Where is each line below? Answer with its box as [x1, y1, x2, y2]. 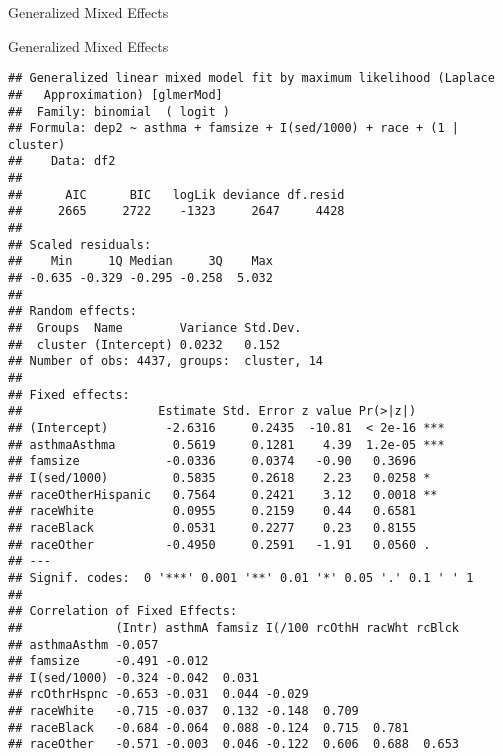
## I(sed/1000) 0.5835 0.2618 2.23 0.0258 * [8, 470, 431, 485]
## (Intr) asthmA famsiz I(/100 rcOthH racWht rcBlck [8, 620, 460, 635]
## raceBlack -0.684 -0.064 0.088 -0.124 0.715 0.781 [8, 720, 409, 735]
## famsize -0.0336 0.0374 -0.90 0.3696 [8, 454, 417, 469]
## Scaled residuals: [8, 237, 152, 252]
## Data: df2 [8, 154, 116, 169]
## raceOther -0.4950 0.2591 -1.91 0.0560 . [8, 537, 431, 552]
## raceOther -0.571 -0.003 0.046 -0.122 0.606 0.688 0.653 [8, 737, 460, 752]
